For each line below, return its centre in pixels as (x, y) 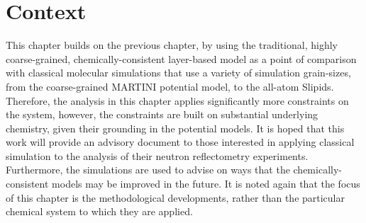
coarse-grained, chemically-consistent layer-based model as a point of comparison (181, 58)
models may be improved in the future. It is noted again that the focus (206, 184)
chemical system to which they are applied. (99, 211)
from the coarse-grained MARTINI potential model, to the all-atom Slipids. (170, 86)
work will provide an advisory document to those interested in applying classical (180, 142)
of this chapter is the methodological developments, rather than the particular (176, 197)
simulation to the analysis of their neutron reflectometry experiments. (157, 155)
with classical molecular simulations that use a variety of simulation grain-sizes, (178, 73)
